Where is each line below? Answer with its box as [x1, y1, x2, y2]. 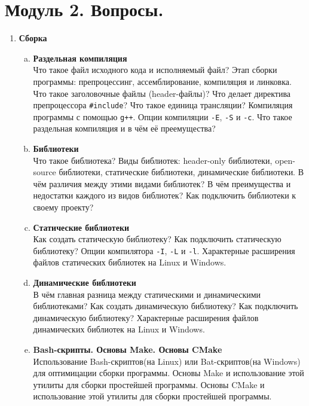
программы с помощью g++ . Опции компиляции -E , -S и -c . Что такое [33, 110, 292, 123]
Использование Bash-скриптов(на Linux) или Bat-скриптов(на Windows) [33, 355, 301, 367]
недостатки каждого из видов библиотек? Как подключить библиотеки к [33, 189, 296, 202]
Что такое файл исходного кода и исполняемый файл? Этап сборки [33, 63, 277, 76]
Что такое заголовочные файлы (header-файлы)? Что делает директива [33, 87, 291, 99]
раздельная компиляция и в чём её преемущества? [33, 122, 216, 135]
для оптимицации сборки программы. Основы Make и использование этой [33, 367, 304, 379]
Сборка [19, 32, 47, 44]
